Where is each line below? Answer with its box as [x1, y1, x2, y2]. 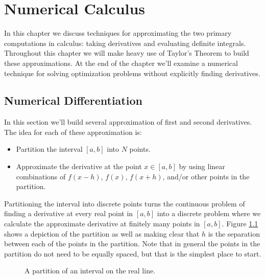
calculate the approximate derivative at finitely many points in [4, 218, 200, 229]
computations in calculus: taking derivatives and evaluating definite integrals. [4, 37, 246, 48]
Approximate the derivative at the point [16, 161, 142, 172]
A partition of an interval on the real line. [25, 265, 156, 276]
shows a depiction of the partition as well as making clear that [4, 228, 200, 239]
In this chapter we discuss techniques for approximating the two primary [4, 28, 232, 38]
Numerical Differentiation [4, 92, 142, 108]
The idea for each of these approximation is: [4, 126, 142, 137]
